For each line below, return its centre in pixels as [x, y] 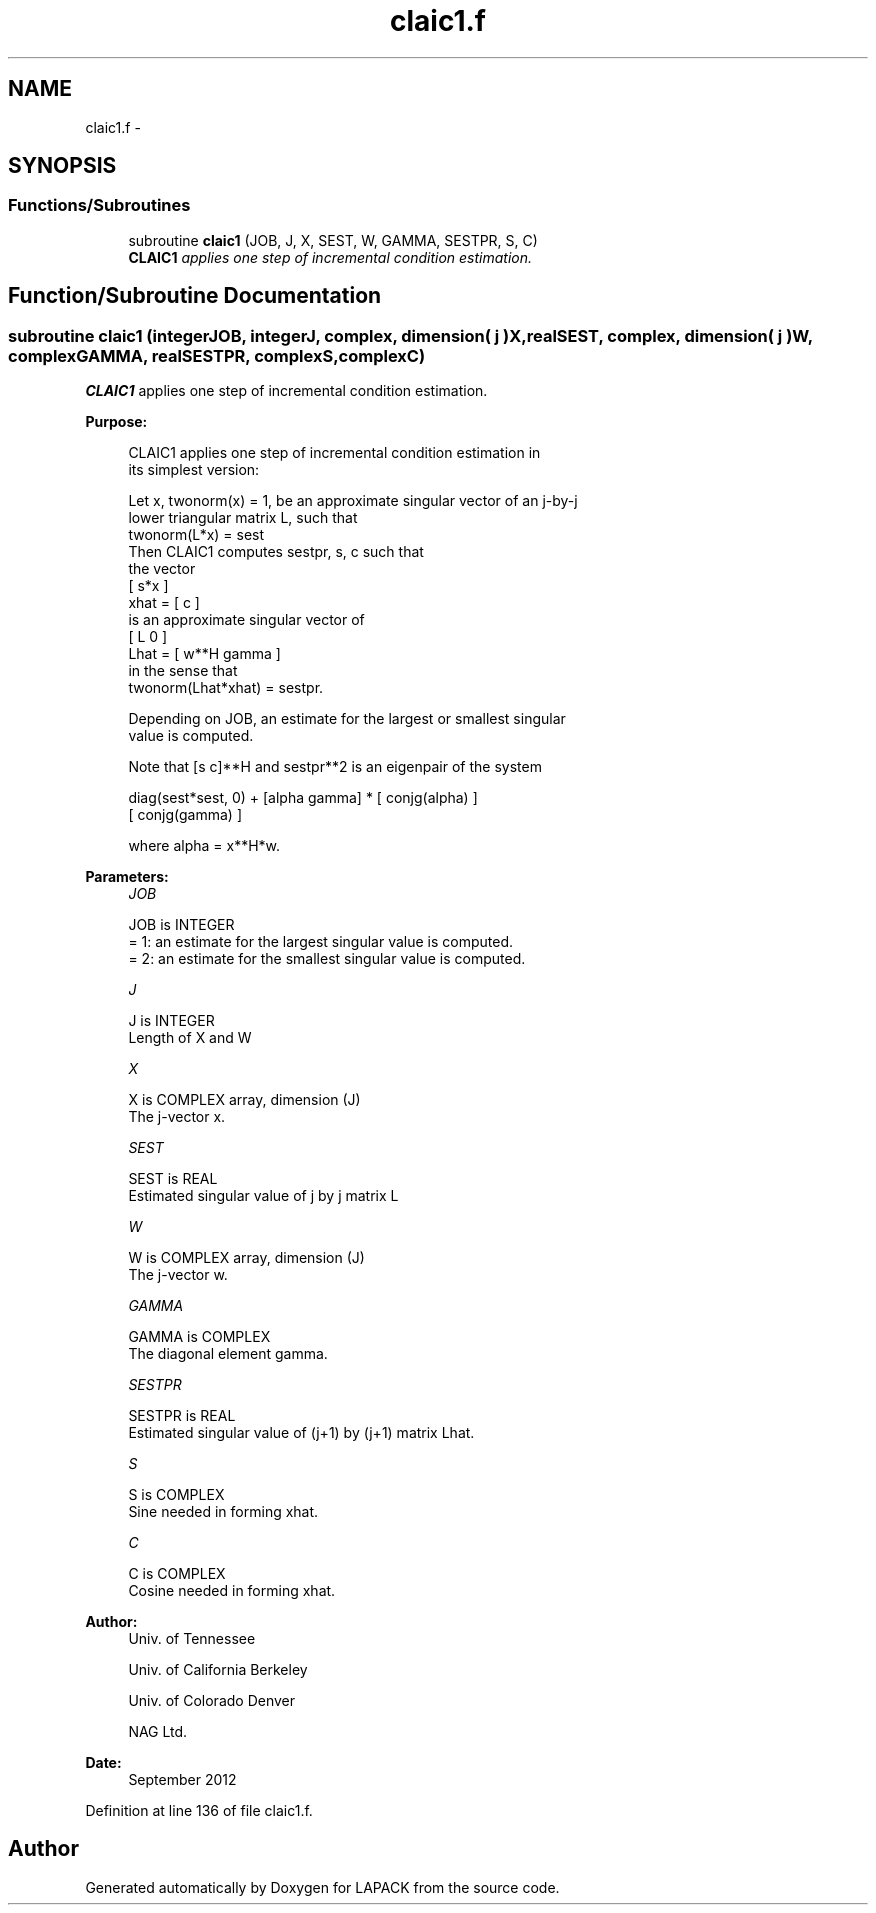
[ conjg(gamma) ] [185, 815]
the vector [162, 569]
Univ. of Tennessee [192, 1639]
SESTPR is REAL [182, 1416]
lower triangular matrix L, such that [243, 518]
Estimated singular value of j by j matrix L [263, 1196]
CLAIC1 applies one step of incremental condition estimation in [334, 453]
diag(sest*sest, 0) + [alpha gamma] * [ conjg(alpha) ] [303, 798]
